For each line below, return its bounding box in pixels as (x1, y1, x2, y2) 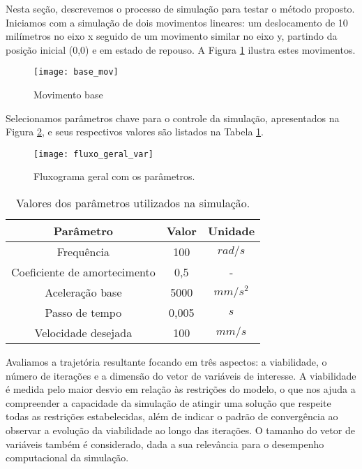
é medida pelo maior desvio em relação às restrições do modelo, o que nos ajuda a (6, 382, 356, 396)
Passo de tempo (45, 304, 122, 321)
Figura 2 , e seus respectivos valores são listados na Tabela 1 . (6, 124, 264, 139)
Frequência (56, 244, 110, 260)
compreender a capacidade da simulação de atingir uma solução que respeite (6, 395, 331, 410)
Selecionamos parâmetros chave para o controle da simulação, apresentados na (6, 110, 340, 125)
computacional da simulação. (6, 450, 129, 465)
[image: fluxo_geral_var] (33, 149, 153, 159)
